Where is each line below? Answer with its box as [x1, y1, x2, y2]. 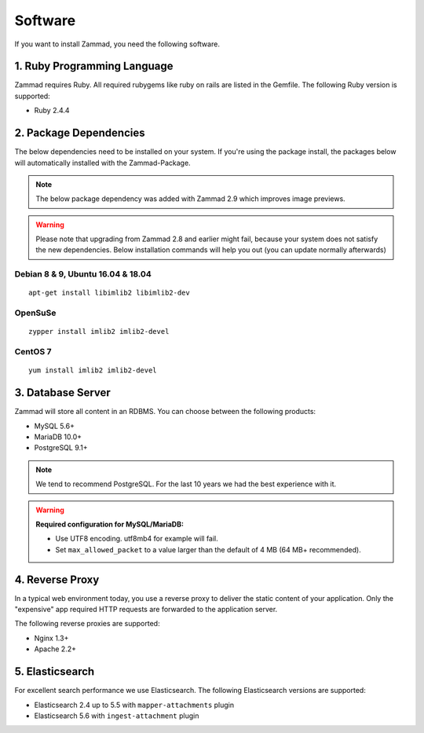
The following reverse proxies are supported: [14, 619, 160, 629]
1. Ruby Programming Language [14, 60, 174, 73]
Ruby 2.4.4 [34, 106, 70, 115]
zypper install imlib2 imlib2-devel [28, 327, 170, 336]
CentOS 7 [14, 346, 52, 357]
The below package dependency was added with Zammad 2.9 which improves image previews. [35, 194, 345, 203]
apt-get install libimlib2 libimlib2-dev [28, 288, 190, 298]
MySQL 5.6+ [34, 421, 75, 431]
